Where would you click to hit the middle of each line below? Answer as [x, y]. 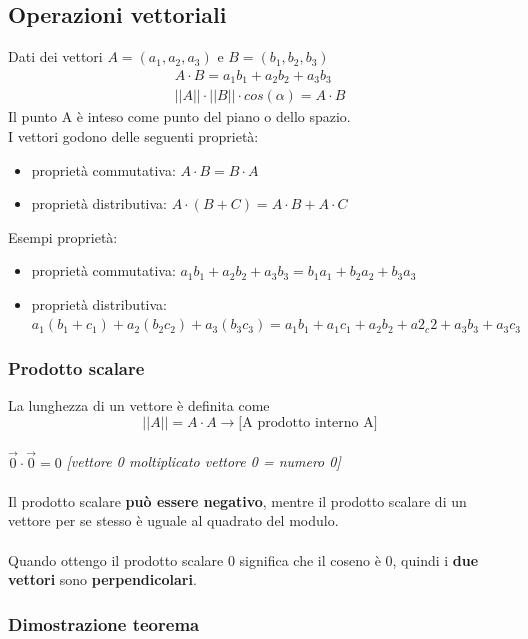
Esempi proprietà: [63, 236]
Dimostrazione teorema [104, 623]
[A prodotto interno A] [308, 422]
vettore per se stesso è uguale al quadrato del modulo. [173, 520]
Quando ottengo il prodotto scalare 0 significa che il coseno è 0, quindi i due [243, 559]
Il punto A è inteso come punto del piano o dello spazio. [179, 116]
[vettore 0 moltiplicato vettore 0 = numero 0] [203, 461]
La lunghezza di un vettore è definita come [139, 405]
